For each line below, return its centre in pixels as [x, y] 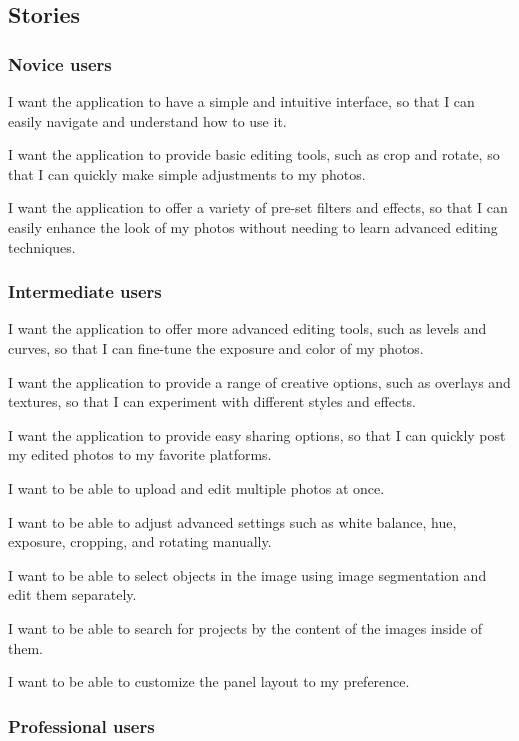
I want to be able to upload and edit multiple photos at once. [196, 487]
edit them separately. [72, 594]
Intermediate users [85, 291]
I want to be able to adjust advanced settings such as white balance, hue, [232, 521]
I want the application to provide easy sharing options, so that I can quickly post [257, 434]
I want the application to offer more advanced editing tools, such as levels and [247, 328]
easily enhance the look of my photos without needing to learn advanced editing [253, 226]
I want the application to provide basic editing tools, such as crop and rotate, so [254, 154]
